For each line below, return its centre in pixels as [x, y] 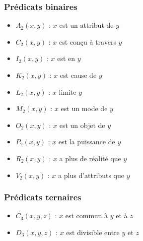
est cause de [78, 75]
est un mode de [84, 108]
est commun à [86, 215]
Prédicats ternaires [43, 197]
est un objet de [82, 125]
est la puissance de [87, 142]
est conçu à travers [87, 41]
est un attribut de [86, 25]
